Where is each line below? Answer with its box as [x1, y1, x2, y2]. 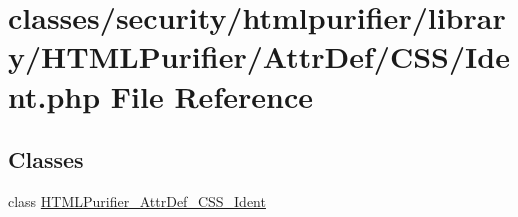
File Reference [110, 75, 313, 116]
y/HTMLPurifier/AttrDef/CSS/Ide [8, 36, 510, 77]
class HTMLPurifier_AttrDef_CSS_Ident [8, 190, 266, 211]
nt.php [8, 75, 101, 116]
